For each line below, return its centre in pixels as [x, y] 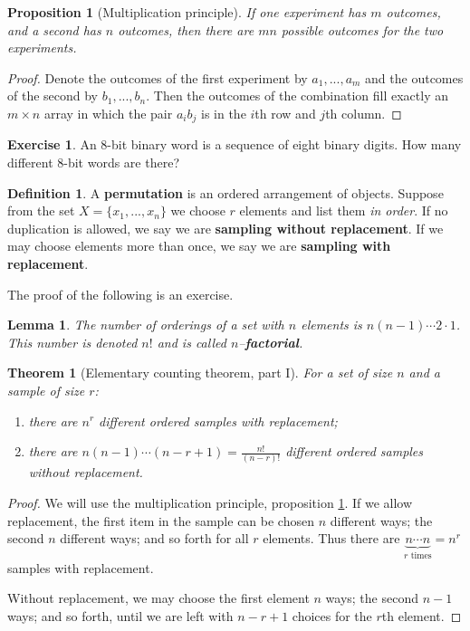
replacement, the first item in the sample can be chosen [161, 520]
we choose [198, 210]
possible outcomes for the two [362, 29]
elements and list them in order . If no [344, 210]
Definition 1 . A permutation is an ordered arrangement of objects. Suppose [225, 192]
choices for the [332, 615]
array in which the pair [108, 113]
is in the [223, 113]
